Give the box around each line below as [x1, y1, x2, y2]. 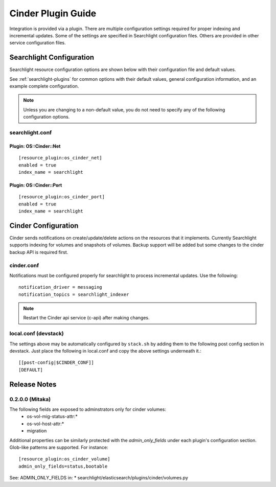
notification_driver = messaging [18, 284, 102, 290]
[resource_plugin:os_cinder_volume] [18, 456, 110, 462]
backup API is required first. [9, 249, 68, 255]
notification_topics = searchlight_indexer [18, 291, 129, 297]
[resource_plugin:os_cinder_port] [18, 194, 105, 200]
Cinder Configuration [9, 221, 79, 230]
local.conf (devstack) [9, 330, 64, 337]
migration [27, 428, 47, 434]
